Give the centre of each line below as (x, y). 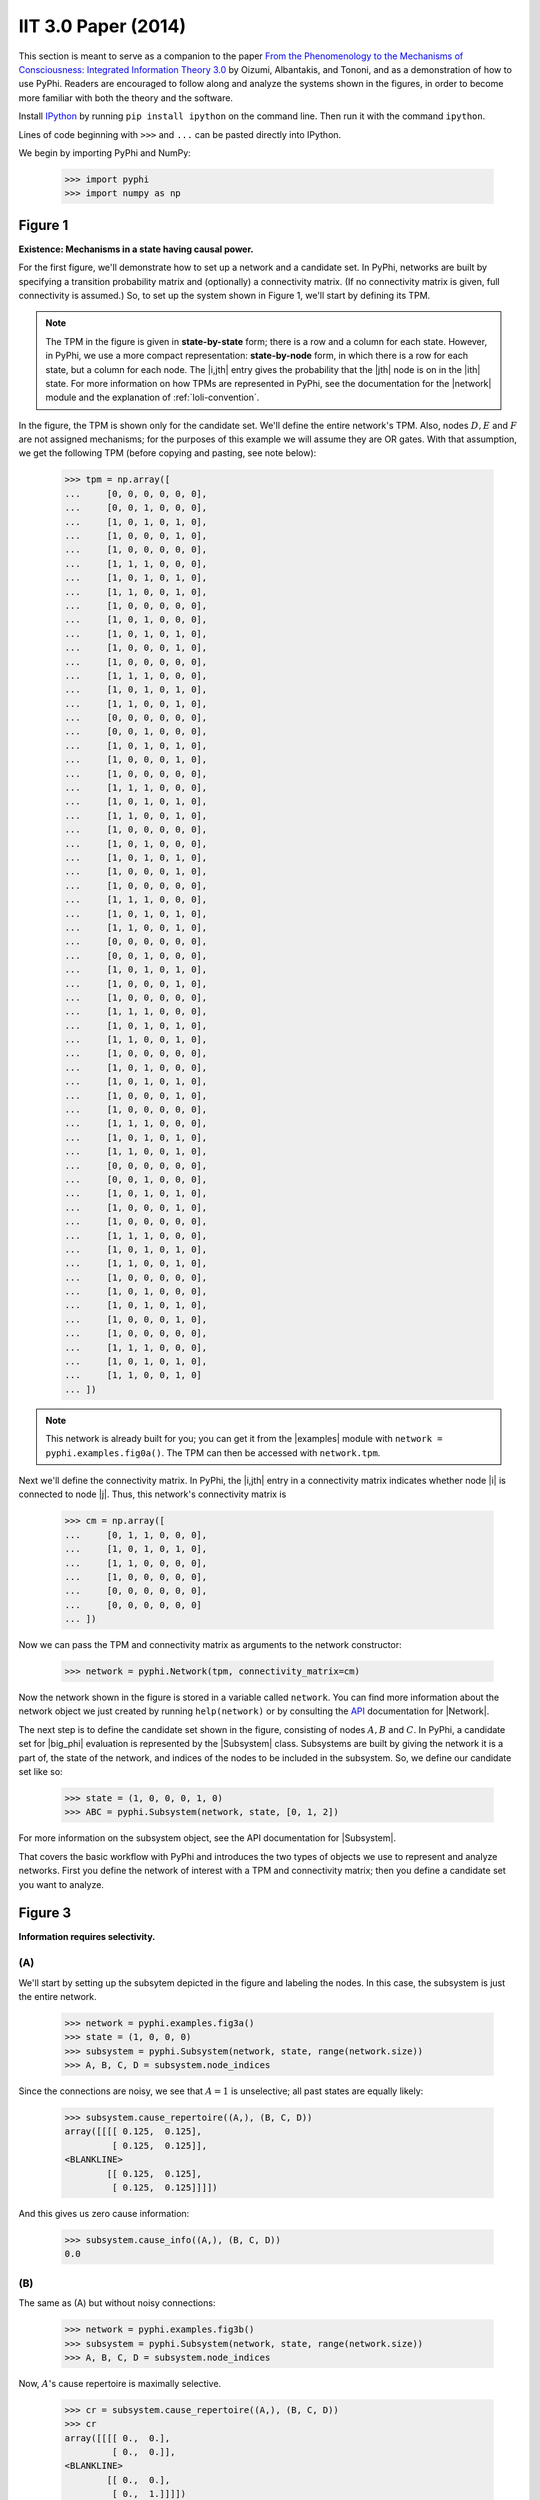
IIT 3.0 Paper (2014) (102, 26)
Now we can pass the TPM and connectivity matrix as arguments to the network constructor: (210, 1645)
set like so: (41, 1771)
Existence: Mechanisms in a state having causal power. (136, 249)
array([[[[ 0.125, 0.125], (133, 2131)
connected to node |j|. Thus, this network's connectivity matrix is (152, 1494)
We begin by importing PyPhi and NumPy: (105, 152)
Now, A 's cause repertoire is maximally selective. (120, 2383)
